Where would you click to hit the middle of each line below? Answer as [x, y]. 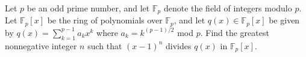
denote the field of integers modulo [228, 8]
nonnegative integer [41, 45]
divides [179, 45]
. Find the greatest [235, 32]
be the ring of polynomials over [105, 20]
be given [284, 20]
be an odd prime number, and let [88, 8]
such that [105, 45]
